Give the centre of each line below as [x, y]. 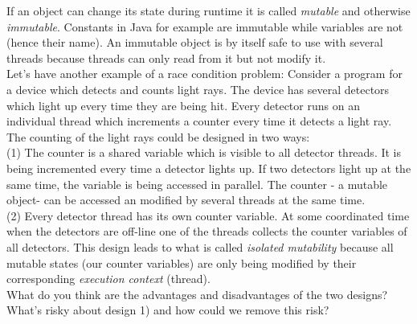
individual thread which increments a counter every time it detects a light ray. [199, 121]
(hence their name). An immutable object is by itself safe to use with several [195, 42]
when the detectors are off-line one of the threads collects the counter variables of [207, 231]
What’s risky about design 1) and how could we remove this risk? [168, 310]
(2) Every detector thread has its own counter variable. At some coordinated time [208, 215]
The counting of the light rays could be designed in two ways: [158, 136]
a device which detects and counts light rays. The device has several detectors [198, 89]
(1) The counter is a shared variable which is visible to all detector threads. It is [204, 152]
